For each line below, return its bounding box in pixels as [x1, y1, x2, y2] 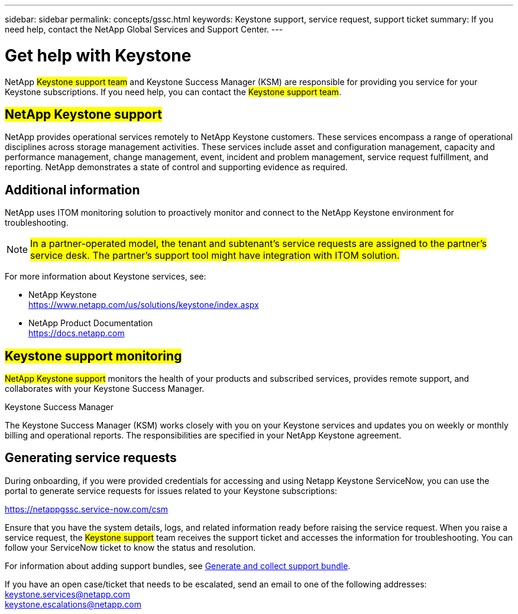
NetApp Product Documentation [28, 318, 153, 329]
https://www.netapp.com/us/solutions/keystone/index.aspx [28, 300, 259, 310]
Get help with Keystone [5, 45, 192, 66]
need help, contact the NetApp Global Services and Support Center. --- [5, 24, 283, 34]
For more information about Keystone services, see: [5, 271, 206, 282]
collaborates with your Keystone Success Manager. [5, 384, 205, 394]
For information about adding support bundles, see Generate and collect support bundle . [5, 560, 351, 571]
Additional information [5, 182, 140, 197]
